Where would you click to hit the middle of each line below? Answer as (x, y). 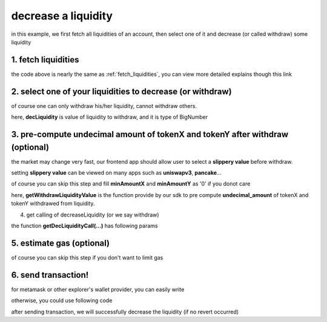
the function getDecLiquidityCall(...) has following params (84, 226)
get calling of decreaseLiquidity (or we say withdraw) (93, 215)
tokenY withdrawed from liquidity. (53, 204)
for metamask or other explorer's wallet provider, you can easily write (98, 289)
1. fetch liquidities (45, 60)
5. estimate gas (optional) (61, 243)
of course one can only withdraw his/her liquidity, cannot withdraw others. (104, 106)
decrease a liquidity (62, 16)
